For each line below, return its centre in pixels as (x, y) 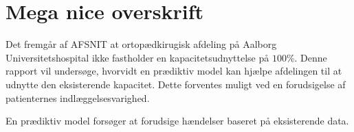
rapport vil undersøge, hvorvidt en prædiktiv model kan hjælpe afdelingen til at (174, 71)
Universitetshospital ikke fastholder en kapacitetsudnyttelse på (137, 57)
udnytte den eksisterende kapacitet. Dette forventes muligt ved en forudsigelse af (176, 84)
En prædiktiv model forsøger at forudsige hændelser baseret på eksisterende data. (177, 121)
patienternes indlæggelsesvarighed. (78, 97)
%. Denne (307, 57)
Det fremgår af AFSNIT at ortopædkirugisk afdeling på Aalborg (141, 44)
